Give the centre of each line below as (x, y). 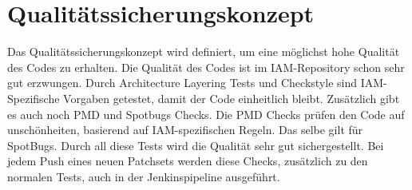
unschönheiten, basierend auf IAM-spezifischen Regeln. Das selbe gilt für (185, 130)
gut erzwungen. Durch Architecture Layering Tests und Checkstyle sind (182, 83)
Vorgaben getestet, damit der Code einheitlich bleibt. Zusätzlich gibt (232, 98)
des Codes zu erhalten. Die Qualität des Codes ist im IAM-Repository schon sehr (206, 67)
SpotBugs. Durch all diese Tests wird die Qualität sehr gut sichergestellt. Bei (196, 145)
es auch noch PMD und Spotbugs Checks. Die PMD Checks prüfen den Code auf (206, 114)
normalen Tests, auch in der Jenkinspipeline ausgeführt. (144, 176)
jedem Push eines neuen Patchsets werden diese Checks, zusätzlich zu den (188, 161)
